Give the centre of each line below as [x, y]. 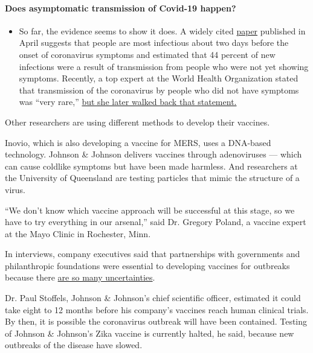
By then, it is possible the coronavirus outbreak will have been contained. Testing [156, 321]
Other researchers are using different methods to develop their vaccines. [137, 122]
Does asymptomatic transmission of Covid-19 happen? [121, 8]
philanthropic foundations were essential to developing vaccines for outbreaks [147, 265]
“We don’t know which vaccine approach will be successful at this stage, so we [150, 210]
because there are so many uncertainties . [80, 277]
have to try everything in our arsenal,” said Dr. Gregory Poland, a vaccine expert [156, 222]
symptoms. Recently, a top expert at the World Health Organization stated [159, 78]
